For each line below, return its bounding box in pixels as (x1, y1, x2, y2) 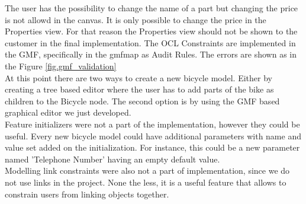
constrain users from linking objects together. (5, 187, 169, 200)
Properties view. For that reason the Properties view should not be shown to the (5, 25, 298, 37)
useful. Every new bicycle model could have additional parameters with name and (5, 129, 301, 142)
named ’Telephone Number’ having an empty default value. (5, 152, 220, 165)
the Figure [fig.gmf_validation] (5, 59, 117, 72)
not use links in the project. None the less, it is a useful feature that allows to (5, 176, 286, 188)
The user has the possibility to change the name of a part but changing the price (5, 2, 298, 14)
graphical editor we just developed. (5, 106, 131, 119)
